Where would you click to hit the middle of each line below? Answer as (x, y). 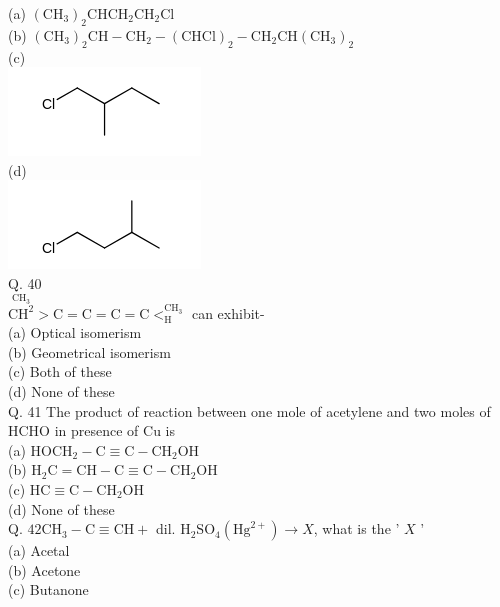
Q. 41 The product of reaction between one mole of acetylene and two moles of (249, 410)
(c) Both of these (60, 371)
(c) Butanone (48, 589)
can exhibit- (228, 312)
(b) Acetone (44, 569)
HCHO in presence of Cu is (92, 430)
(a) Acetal (39, 550)
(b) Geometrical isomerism (89, 351)
